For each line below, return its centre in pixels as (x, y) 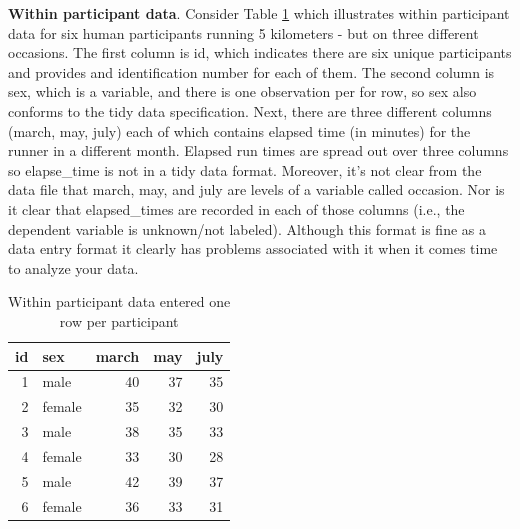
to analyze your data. (73, 267)
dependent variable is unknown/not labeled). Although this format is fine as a (247, 228)
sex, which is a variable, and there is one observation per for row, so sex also (242, 91)
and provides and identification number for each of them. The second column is (251, 71)
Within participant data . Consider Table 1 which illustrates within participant (259, 13)
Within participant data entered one (119, 301)
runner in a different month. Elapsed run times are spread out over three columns (258, 150)
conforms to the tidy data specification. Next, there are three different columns (250, 110)
